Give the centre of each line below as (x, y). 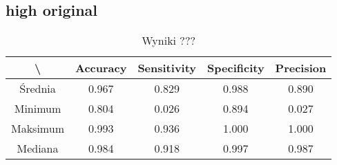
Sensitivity (167, 68)
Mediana (38, 148)
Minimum (38, 109)
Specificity (236, 68)
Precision (301, 68)
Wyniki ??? (169, 41)
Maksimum (38, 129)
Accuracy (101, 68)
